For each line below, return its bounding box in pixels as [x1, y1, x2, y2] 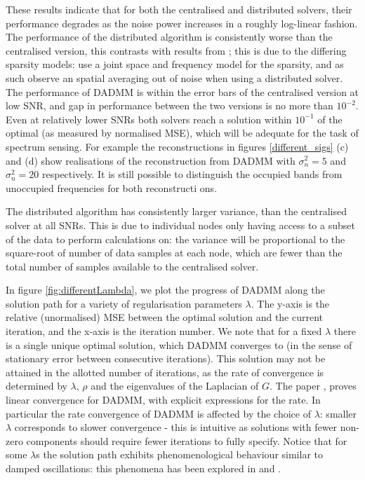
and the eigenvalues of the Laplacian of [91, 378, 259, 393]
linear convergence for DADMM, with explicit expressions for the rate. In [6, 392, 321, 407]
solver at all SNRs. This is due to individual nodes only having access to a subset [6, 217, 355, 232]
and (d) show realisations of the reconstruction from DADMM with [6, 153, 296, 167]
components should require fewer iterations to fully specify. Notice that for [26, 433, 347, 448]
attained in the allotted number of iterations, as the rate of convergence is [6, 364, 324, 379]
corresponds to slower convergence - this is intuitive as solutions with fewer [14, 420, 338, 434]
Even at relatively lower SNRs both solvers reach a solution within [6, 111, 292, 126]
